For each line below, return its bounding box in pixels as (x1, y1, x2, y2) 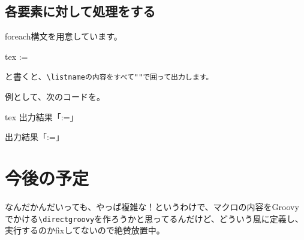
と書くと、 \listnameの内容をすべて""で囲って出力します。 (5, 70, 213, 83)
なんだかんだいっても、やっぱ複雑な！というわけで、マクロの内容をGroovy (5, 200, 299, 212)
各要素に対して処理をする (5, 2, 156, 20)
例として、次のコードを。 (5, 90, 105, 103)
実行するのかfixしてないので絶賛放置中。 (5, 224, 165, 236)
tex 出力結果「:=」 (5, 110, 79, 123)
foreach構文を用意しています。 (5, 30, 122, 42)
